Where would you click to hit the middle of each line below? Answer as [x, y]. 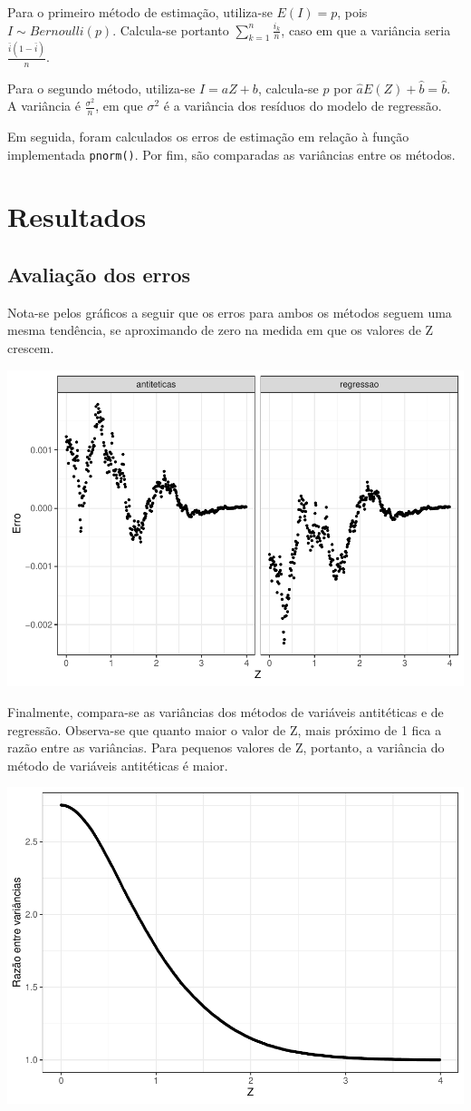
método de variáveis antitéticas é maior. [118, 765]
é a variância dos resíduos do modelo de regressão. [303, 106]
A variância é [44, 106]
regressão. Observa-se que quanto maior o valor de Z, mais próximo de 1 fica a [225, 729]
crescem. [31, 347]
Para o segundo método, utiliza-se [101, 88]
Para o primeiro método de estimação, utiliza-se [140, 12]
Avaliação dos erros [99, 274]
